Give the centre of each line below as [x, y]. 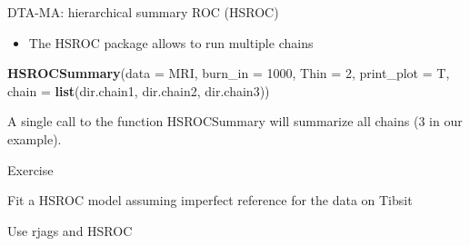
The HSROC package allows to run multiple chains [171, 42]
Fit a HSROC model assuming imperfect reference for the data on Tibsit [210, 200]
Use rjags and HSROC [70, 230]
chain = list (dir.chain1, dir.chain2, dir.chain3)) [139, 90]
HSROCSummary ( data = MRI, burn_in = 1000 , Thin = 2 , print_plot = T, [229, 73]
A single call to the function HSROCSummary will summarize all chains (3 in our [235, 121]
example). [35, 138]
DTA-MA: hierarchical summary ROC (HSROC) [143, 12]
